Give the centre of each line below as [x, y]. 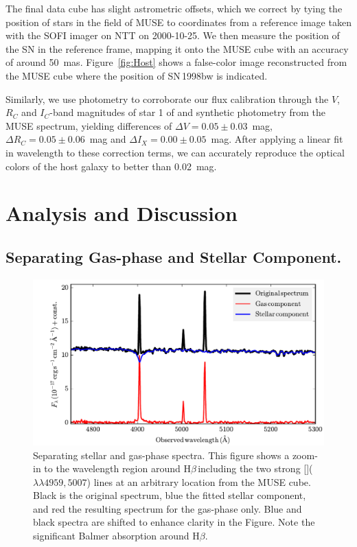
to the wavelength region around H [117, 468]
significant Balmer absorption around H [116, 536]
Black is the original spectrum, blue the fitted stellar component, [170, 495]
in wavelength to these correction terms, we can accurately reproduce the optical [175, 152]
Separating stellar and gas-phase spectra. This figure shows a [161, 455]
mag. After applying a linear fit [277, 139]
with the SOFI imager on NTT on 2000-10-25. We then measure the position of [173, 35]
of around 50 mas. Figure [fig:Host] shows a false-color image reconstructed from [176, 62]
